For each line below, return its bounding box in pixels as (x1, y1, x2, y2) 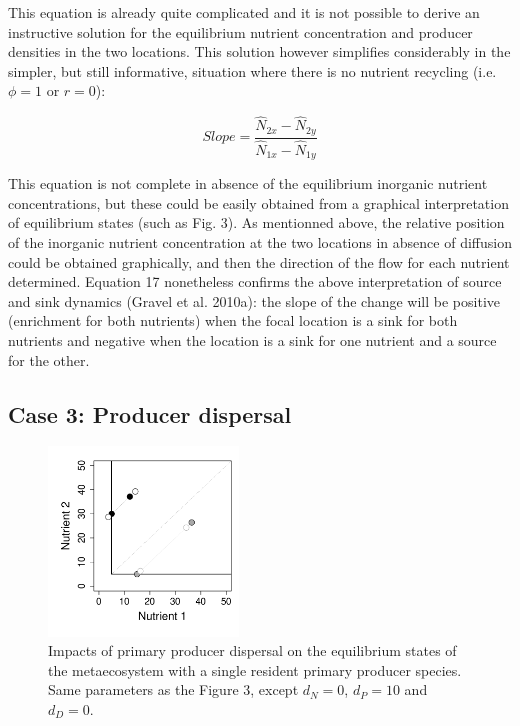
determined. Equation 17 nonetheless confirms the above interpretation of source (8, 271, 502, 292)
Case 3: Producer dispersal (8, 398, 292, 429)
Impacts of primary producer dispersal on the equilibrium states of (48, 640, 457, 661)
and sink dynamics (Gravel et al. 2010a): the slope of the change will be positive (8, 290, 500, 311)
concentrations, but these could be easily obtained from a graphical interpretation (8, 192, 509, 213)
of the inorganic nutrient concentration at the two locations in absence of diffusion (8, 231, 512, 252)
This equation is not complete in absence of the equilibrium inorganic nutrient (8, 173, 488, 194)
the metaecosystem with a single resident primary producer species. (48, 659, 462, 680)
